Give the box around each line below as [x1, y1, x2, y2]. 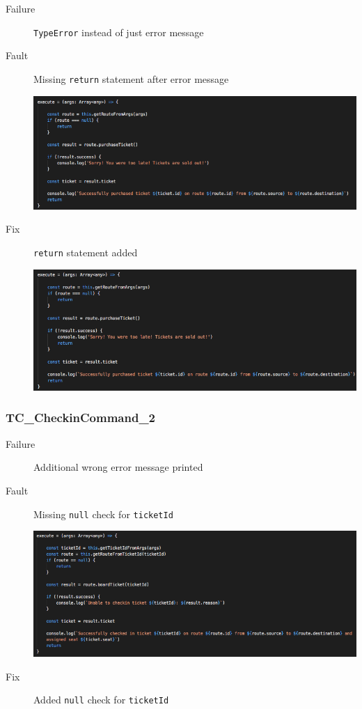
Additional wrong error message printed [33, 460, 203, 474]
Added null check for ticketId [33, 692, 169, 707]
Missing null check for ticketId [33, 506, 173, 521]
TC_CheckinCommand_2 [6, 409, 156, 426]
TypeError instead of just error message [33, 24, 204, 39]
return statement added [33, 244, 138, 259]
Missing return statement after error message [33, 71, 229, 86]
